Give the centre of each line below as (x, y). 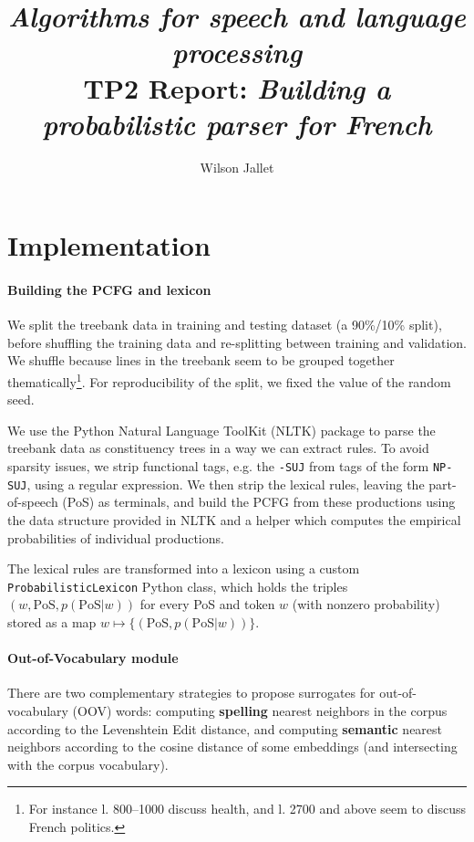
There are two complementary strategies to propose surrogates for (191, 693)
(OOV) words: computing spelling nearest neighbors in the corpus (260, 710)
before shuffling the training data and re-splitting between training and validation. (237, 342)
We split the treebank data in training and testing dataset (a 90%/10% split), (225, 325)
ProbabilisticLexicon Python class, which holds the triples (178, 586)
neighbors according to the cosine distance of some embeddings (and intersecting (232, 747)
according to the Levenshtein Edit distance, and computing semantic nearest (225, 728)
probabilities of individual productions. (116, 537)
